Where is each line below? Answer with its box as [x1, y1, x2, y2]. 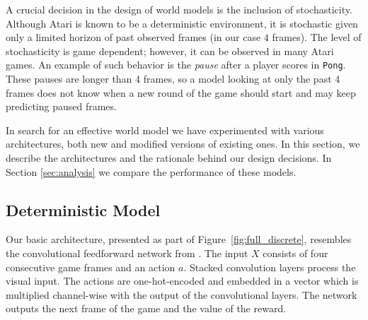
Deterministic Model [6, 198, 161, 220]
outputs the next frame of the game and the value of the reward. [6, 301, 287, 316]
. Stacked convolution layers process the [183, 259, 356, 274]
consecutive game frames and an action [6, 259, 176, 274]
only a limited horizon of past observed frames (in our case [6, 30, 261, 45]
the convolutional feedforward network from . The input [6, 245, 248, 260]
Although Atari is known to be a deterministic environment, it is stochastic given [6, 16, 358, 30]
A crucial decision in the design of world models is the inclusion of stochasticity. [6, 2, 352, 16]
